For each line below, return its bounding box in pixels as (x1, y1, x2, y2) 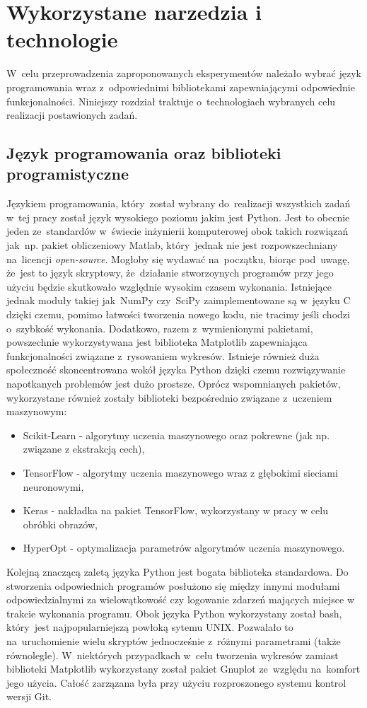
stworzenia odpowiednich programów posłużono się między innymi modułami (6, 578, 340, 593)
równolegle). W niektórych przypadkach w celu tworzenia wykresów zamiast (6, 647, 339, 662)
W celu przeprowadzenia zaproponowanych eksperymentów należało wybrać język (6, 66, 361, 81)
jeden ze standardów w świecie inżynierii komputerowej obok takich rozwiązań (6, 224, 349, 238)
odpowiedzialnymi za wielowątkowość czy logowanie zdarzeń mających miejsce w (6, 592, 355, 607)
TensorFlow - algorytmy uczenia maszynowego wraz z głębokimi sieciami (23, 465, 338, 480)
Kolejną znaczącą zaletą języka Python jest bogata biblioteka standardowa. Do (6, 564, 349, 579)
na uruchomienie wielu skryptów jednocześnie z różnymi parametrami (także (6, 633, 341, 648)
